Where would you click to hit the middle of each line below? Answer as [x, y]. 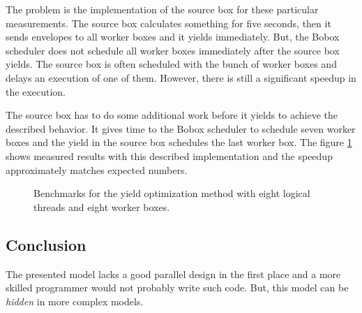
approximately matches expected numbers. [97, 169]
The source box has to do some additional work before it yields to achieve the [172, 115]
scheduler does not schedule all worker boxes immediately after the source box [173, 50]
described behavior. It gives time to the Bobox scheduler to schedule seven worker [181, 128]
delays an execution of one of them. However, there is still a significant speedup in [181, 77]
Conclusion [46, 244]
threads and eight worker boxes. [102, 206]
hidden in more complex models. [75, 301]
